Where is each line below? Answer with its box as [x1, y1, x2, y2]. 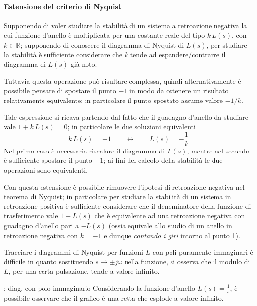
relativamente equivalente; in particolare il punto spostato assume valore [4, 95, 223, 105]
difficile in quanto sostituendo [4, 256, 93, 266]
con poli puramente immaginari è [152, 247, 253, 257]
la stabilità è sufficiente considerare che [4, 49, 123, 59]
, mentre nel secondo [187, 145, 250, 155]
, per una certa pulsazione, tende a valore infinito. [8, 266, 160, 276]
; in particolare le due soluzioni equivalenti [67, 121, 196, 132]
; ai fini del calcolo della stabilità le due [103, 155, 223, 165]
